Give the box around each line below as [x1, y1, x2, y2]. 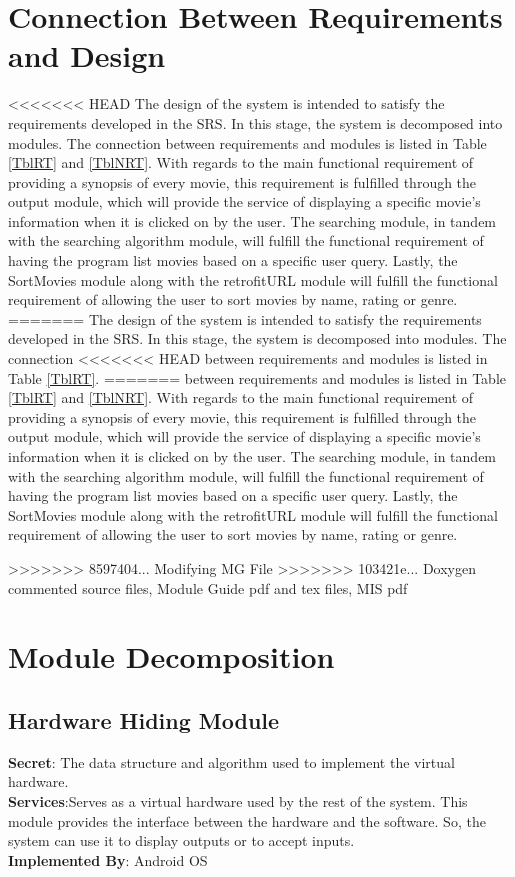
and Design [8, 35, 166, 76]
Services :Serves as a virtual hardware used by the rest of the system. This [8, 790, 468, 811]
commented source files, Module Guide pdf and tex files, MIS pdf [8, 577, 408, 598]
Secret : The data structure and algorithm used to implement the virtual [8, 751, 455, 772]
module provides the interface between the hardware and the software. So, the [8, 810, 486, 831]
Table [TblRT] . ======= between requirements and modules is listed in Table [8, 367, 506, 388]
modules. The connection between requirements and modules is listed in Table [8, 132, 487, 153]
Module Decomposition [8, 636, 335, 677]
